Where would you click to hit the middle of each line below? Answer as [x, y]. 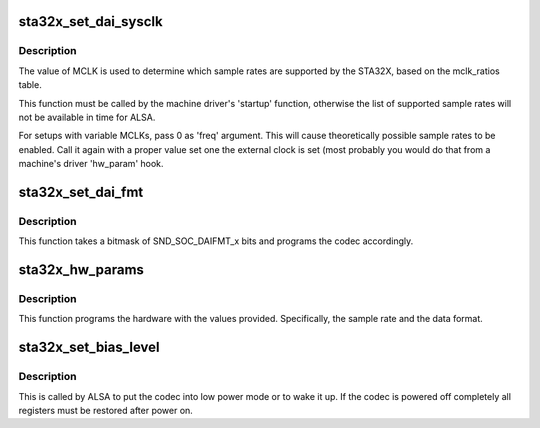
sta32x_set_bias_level [89, 347]
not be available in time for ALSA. [87, 117]
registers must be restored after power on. [106, 410]
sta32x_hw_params [81, 270]
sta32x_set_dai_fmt [81, 191]
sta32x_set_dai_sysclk [91, 21]
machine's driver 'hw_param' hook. [91, 164]
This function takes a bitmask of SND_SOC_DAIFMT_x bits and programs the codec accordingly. [216, 241]
